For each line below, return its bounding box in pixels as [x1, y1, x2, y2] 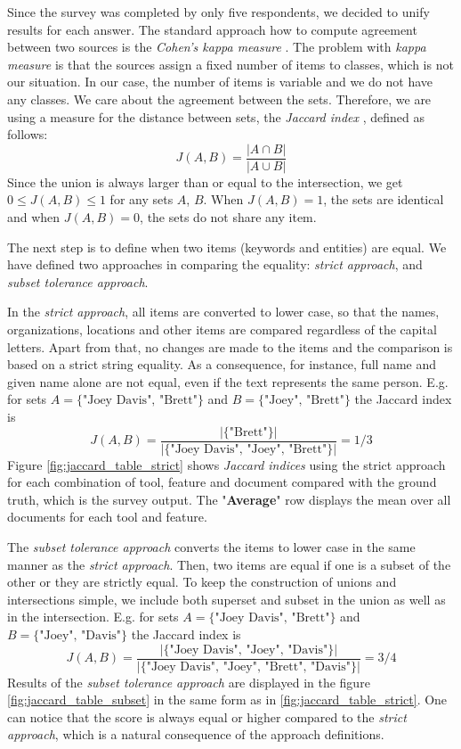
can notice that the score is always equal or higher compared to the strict [7, 707, 407, 726]
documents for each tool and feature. [7, 507, 207, 526]
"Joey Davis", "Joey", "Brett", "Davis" [146, 660, 351, 673]
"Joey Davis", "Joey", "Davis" [169, 643, 328, 656]
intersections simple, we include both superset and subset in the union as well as [7, 589, 446, 608]
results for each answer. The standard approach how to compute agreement [7, 20, 417, 38]
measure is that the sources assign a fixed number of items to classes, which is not [7, 54, 454, 73]
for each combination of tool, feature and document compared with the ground [7, 473, 437, 491]
